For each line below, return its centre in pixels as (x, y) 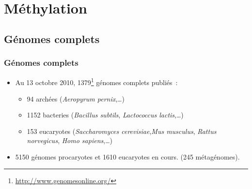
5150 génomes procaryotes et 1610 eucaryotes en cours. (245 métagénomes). (127, 157)
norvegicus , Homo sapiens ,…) (70, 140)
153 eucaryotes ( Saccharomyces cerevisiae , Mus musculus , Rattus (122, 131)
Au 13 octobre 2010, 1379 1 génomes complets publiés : (96, 82)
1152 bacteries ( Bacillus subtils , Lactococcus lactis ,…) (105, 115)
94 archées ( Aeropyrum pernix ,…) (76, 98)
